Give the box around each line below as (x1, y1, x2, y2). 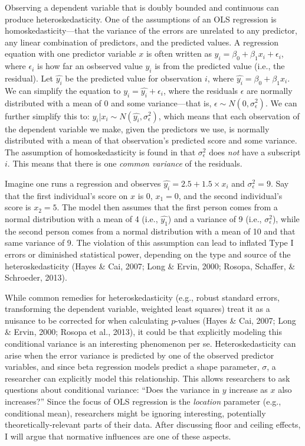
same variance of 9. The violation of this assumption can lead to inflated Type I (5, 236, 294, 249)
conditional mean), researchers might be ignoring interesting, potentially (5, 406, 266, 419)
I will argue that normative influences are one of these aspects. (5, 429, 231, 442)
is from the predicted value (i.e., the (155, 60, 285, 72)
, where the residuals (163, 84, 238, 96)
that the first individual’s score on (5, 189, 128, 201)
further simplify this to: (5, 109, 90, 122)
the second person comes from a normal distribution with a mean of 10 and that (5, 224, 296, 237)
